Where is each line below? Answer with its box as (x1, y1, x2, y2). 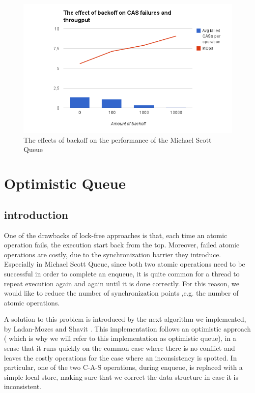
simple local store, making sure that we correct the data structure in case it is (4, 371, 239, 382)
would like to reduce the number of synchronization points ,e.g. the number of (4, 288, 239, 298)
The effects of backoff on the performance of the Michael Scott (24, 134, 212, 145)
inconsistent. (4, 381, 41, 392)
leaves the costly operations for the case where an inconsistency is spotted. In (4, 352, 237, 363)
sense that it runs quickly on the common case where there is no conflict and (4, 343, 235, 353)
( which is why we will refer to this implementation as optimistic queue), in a (4, 333, 236, 343)
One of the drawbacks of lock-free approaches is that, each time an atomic (4, 230, 227, 240)
